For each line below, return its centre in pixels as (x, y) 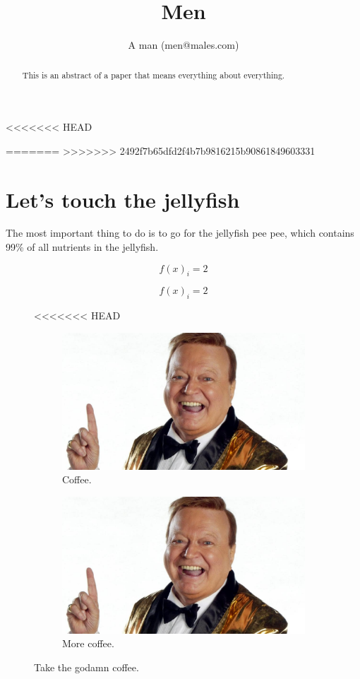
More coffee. (88, 643)
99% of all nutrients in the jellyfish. (82, 247)
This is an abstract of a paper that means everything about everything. (154, 75)
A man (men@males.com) (184, 45)
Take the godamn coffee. (86, 667)
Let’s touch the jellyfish (123, 199)
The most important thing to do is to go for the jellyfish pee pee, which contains (180, 233)
